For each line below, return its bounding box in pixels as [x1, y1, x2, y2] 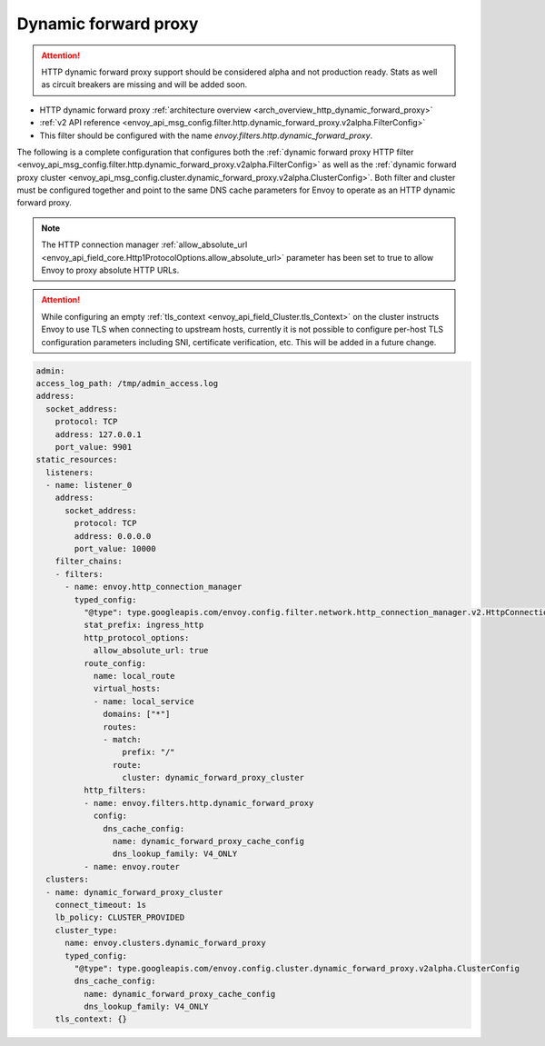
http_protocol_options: [83, 633, 190, 643]
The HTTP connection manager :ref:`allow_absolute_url [41, 239, 248, 250]
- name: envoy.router [83, 862, 181, 872]
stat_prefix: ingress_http [83, 620, 204, 631]
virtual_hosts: [93, 683, 161, 694]
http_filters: [83, 785, 147, 795]
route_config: [83, 658, 147, 668]
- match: [103, 734, 143, 744]
